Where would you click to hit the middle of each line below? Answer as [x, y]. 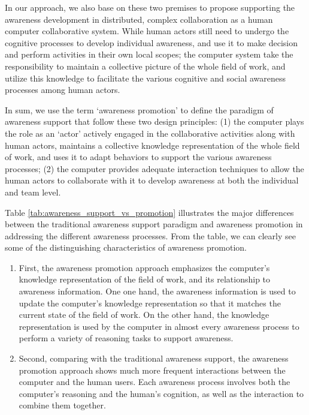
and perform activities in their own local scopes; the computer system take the [149, 54]
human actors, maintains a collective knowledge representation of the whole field [152, 145]
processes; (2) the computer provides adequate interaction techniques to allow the [154, 168]
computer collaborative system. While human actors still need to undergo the [147, 31]
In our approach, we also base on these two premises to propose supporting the [150, 7]
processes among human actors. [63, 90]
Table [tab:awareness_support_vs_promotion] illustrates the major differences [149, 212]
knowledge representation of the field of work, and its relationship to [145, 279]
